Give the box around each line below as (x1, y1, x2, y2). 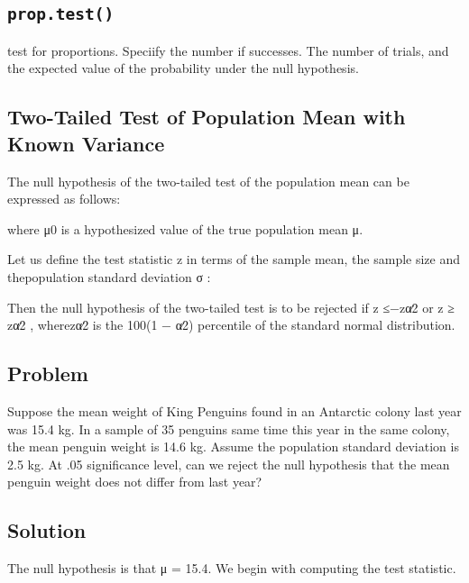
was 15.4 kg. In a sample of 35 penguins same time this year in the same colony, (7, 419, 450, 438)
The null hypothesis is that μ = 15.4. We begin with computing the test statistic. (7, 559, 456, 578)
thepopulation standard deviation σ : (7, 267, 211, 286)
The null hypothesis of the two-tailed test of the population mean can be (7, 171, 409, 190)
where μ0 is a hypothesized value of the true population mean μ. (7, 219, 363, 238)
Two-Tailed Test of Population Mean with (7, 103, 406, 131)
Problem (7, 360, 88, 387)
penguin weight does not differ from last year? (7, 472, 262, 491)
